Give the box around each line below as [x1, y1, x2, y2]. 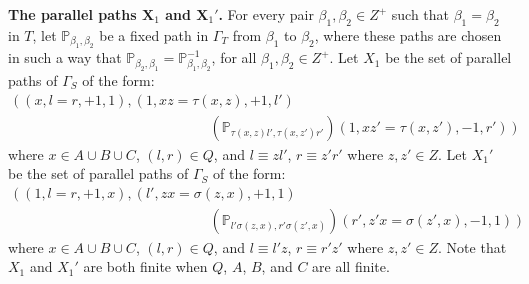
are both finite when [83, 256, 208, 277]
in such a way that [8, 47, 122, 68]
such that [391, 4, 450, 24]
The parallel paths [8, 4, 137, 24]
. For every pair [218, 4, 314, 24]
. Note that [438, 236, 507, 257]
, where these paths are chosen [314, 24, 502, 45]
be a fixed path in [99, 24, 209, 45]
